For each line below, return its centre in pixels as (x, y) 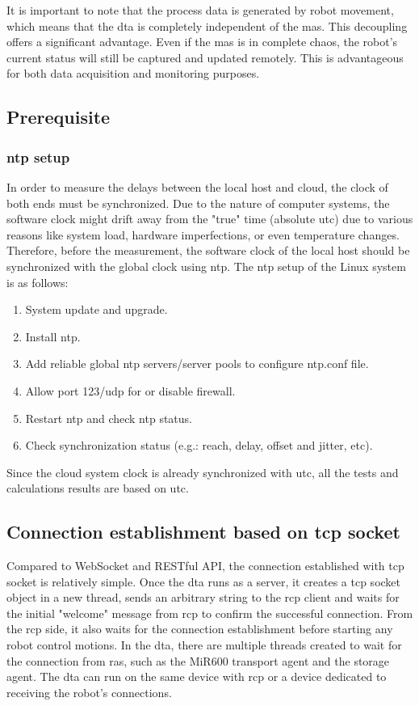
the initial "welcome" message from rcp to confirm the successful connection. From (210, 613)
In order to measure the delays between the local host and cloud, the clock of (197, 186)
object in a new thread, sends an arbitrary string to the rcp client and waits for (203, 597)
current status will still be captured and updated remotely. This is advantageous (205, 57)
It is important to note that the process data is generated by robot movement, (200, 10)
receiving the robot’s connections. (89, 692)
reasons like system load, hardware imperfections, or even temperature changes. (203, 234)
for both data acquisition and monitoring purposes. (133, 73)
